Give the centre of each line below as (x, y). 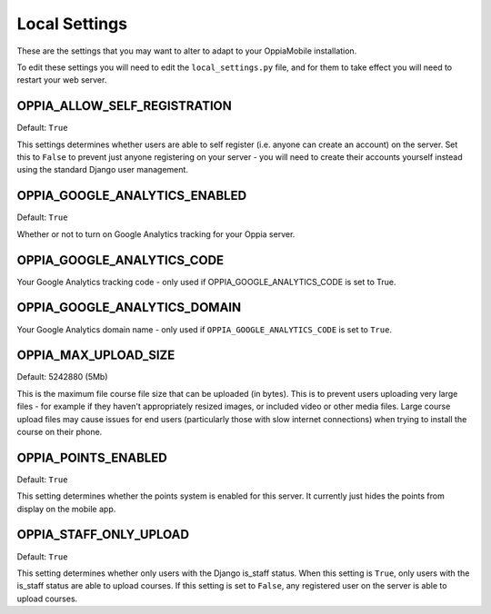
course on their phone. (60, 431)
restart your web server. (62, 80)
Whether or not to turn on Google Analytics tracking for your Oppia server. (156, 234)
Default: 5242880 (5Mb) (62, 377)
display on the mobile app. (66, 509)
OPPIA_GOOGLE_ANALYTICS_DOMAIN (129, 307)
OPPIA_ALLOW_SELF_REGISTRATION (124, 106)
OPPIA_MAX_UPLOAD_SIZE (96, 356)
